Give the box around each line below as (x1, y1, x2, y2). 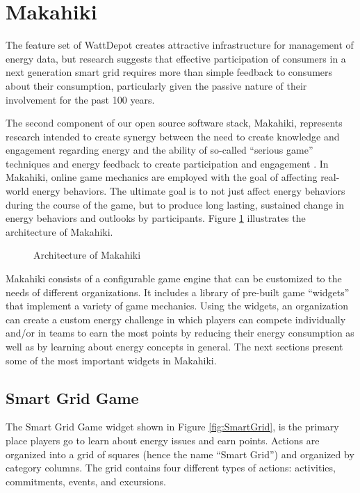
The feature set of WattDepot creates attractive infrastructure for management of (6, 38, 354, 52)
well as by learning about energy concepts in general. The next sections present (6, 339, 343, 353)
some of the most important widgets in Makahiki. (6, 353, 217, 367)
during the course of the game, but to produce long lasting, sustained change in (6, 197, 344, 211)
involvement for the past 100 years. (6, 92, 155, 106)
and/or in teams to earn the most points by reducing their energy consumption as (6, 325, 354, 340)
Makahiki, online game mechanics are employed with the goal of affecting (6, 170, 318, 184)
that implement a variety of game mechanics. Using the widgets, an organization (6, 298, 348, 313)
